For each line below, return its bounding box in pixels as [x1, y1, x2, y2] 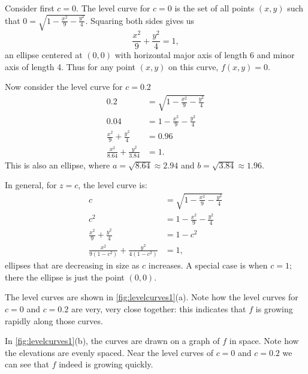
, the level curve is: [78, 179, 147, 191]
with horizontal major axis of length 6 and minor [114, 49, 295, 61]
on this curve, [168, 60, 219, 73]
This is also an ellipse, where [5, 158, 110, 171]
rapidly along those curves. [5, 314, 103, 327]
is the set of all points [174, 2, 255, 14]
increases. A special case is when [148, 259, 268, 272]
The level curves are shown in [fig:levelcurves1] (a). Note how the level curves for [5, 291, 298, 303]
